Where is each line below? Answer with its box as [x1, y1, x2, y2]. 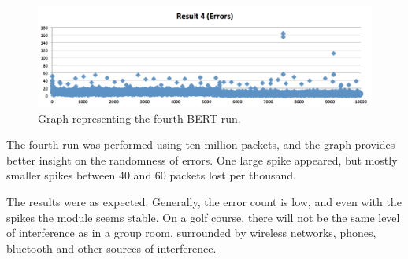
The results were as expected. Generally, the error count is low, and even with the [6, 193, 402, 209]
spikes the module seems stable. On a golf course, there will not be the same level [6, 209, 400, 225]
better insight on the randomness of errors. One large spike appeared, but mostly [6, 151, 398, 168]
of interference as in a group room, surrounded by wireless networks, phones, [6, 224, 376, 241]
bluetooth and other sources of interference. [6, 239, 217, 256]
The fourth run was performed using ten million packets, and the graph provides [6, 136, 395, 153]
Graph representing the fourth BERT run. [38, 109, 241, 126]
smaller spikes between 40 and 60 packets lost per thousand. [6, 167, 297, 183]
